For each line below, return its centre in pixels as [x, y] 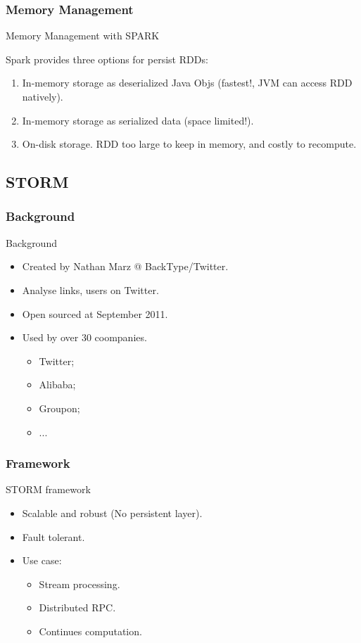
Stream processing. [80, 584]
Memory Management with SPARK [83, 36]
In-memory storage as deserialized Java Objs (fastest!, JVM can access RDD [187, 83]
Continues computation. [90, 631]
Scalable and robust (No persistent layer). [112, 513]
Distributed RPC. [77, 607]
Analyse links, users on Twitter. [90, 289]
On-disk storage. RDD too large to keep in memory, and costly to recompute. [189, 144]
